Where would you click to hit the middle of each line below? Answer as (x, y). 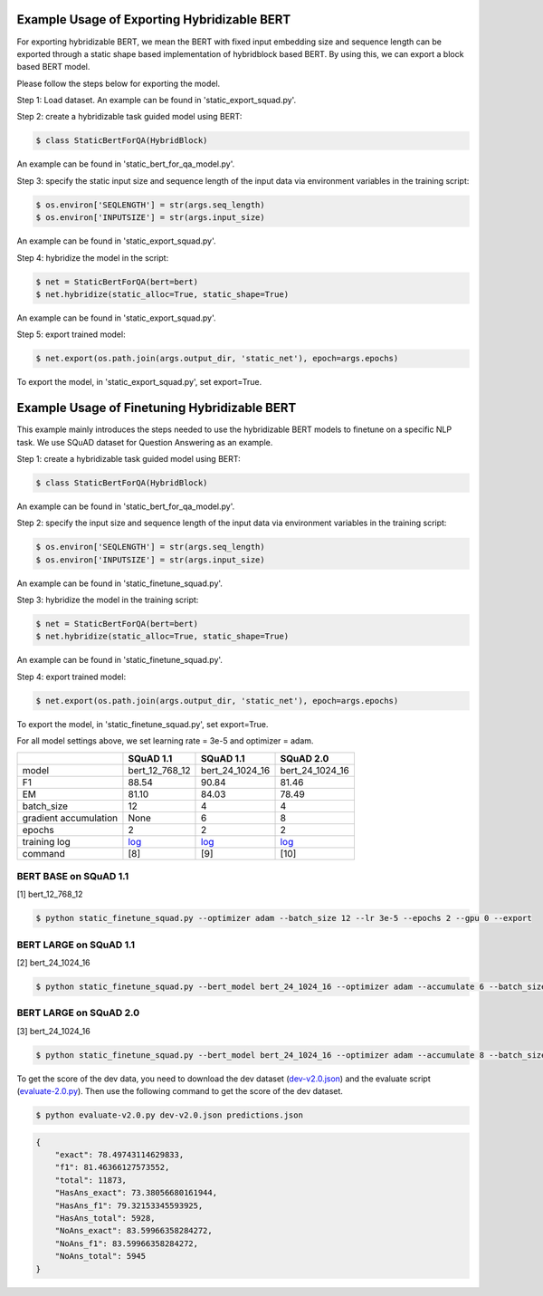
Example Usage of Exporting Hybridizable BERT (154, 19)
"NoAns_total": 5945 (100, 1256)
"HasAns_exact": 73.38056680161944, (136, 1193)
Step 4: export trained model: (71, 677)
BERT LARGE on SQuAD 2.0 (78, 1013)
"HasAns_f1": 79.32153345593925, (129, 1205)
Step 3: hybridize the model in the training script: (108, 600)
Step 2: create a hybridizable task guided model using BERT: (129, 117)
